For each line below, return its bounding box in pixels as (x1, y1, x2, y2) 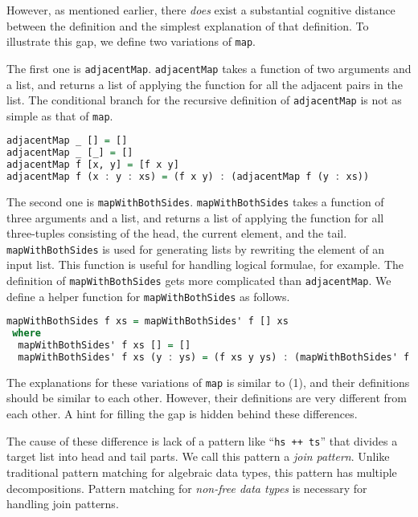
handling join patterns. (6, 495, 119, 512)
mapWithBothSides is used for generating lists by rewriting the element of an (6, 240, 385, 257)
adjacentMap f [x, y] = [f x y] (6, 159, 179, 171)
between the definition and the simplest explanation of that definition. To (6, 17, 369, 34)
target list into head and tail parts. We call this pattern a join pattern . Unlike (6, 448, 390, 465)
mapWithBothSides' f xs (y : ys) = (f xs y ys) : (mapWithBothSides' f (18, 351, 410, 363)
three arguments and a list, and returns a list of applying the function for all (6, 209, 384, 226)
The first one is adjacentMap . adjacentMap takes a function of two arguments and (6, 59, 412, 76)
